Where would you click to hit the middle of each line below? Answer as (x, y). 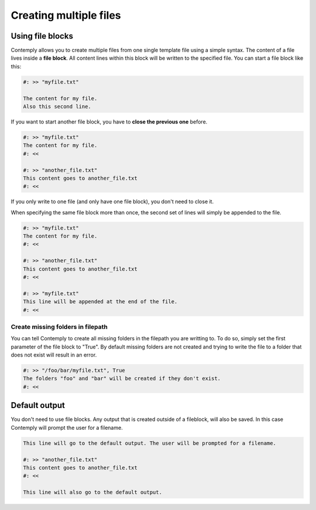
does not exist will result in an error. (54, 355)
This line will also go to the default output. (92, 492)
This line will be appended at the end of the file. (100, 302)
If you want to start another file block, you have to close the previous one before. (109, 121)
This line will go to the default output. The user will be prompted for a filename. (150, 443)
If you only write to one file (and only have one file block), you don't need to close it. (112, 201)
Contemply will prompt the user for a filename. (67, 427)
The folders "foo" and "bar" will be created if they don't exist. (122, 379)
